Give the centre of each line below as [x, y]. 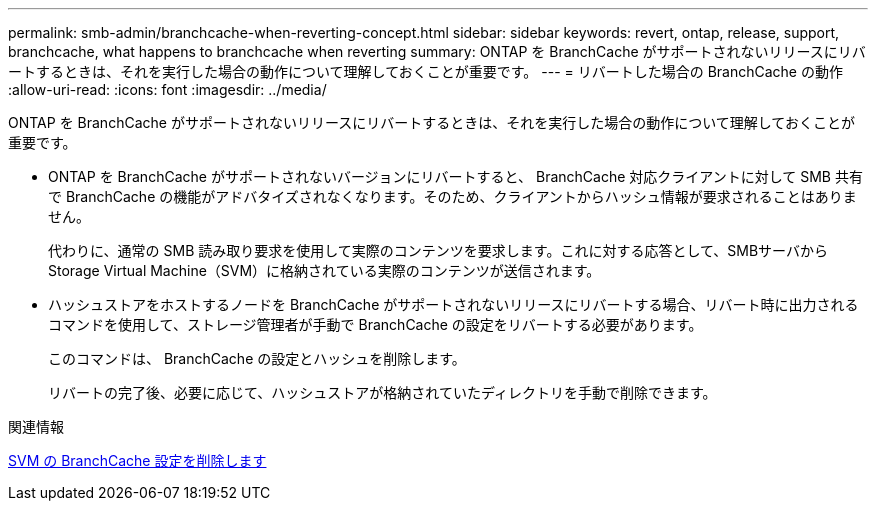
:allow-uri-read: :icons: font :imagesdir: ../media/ [167, 89]
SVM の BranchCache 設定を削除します [137, 460]
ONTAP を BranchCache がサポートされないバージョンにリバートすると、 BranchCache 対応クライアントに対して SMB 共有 [455, 176]
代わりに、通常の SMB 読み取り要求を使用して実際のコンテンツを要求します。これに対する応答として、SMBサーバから [438, 250]
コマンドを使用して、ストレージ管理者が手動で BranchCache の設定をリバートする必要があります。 [375, 324]
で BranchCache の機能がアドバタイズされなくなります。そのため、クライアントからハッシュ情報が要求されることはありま [452, 196]
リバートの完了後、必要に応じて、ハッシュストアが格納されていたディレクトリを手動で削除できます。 [382, 392]
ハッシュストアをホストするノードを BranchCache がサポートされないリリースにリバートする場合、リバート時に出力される [453, 304]
